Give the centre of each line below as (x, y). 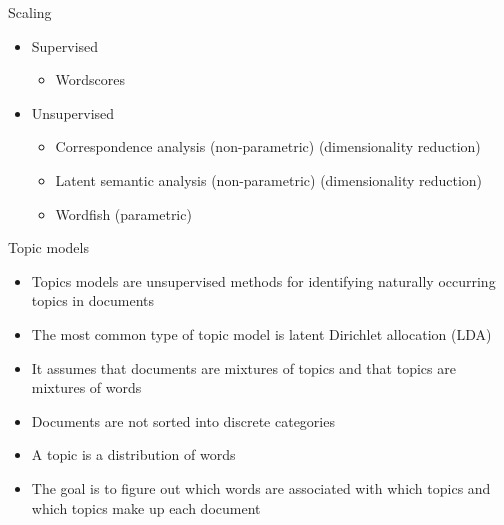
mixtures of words (86, 387)
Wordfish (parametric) (123, 213)
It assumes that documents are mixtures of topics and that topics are (243, 367)
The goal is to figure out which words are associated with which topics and (261, 487)
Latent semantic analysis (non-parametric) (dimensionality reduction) (269, 179)
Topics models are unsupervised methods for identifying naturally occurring (263, 280)
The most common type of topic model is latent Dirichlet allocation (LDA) (261, 333)
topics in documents (93, 300)
